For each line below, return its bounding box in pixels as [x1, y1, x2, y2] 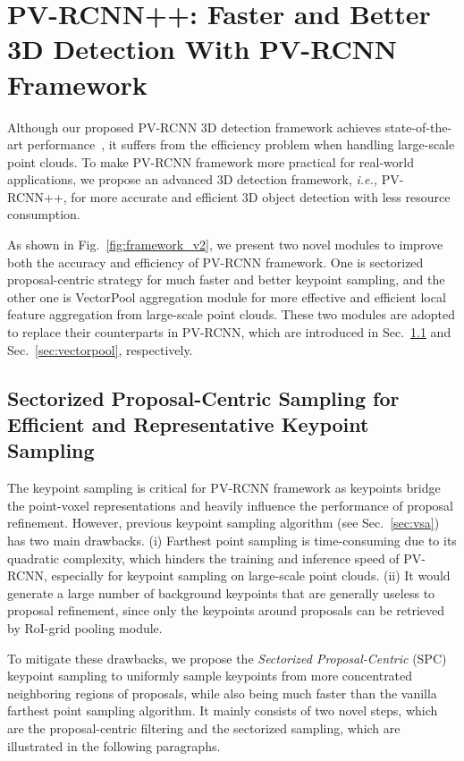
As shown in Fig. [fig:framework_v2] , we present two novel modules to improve [7, 235, 443, 254]
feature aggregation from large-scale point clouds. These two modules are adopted [7, 305, 455, 324]
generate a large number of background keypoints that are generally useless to [7, 583, 435, 602]
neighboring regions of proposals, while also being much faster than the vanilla [7, 683, 437, 702]
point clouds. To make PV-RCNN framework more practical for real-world [7, 152, 414, 171]
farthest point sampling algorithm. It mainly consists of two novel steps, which [7, 701, 438, 720]
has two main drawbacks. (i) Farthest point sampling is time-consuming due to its [7, 530, 457, 549]
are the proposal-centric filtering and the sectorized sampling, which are [7, 718, 401, 737]
